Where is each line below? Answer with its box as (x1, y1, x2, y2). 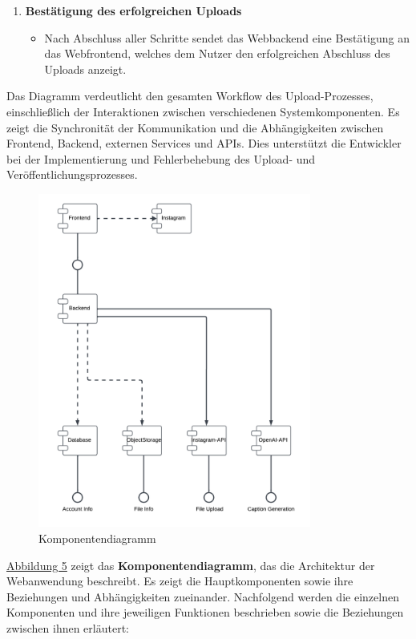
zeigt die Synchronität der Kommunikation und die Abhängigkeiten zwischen (6, 119, 384, 135)
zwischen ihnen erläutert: (6, 619, 129, 636)
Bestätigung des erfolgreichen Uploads (25, 2, 242, 18)
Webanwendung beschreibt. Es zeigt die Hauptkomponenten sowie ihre (6, 572, 353, 589)
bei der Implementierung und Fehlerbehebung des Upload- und (6, 150, 316, 167)
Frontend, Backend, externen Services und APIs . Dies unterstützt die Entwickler (6, 135, 402, 152)
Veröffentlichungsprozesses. (6, 166, 138, 183)
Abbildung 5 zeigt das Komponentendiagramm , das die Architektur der (6, 556, 375, 573)
